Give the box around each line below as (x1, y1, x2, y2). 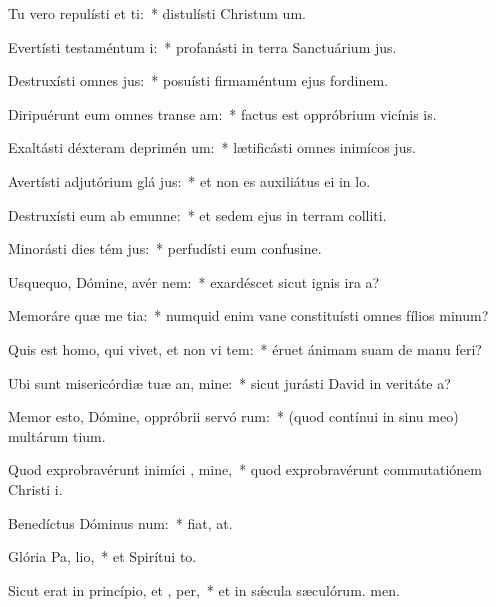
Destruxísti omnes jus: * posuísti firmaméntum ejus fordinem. (8, 70, 389, 91)
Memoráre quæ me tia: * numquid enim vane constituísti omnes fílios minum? (8, 305, 489, 326)
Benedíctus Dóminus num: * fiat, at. (8, 512, 233, 533)
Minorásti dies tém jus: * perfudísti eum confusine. (8, 238, 322, 259)
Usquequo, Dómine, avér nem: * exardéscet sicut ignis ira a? (8, 271, 380, 292)
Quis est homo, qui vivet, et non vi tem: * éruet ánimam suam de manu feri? (8, 338, 482, 359)
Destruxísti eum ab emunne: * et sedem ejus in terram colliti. (8, 204, 387, 225)
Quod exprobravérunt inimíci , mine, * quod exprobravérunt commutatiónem (8, 459, 482, 480)
